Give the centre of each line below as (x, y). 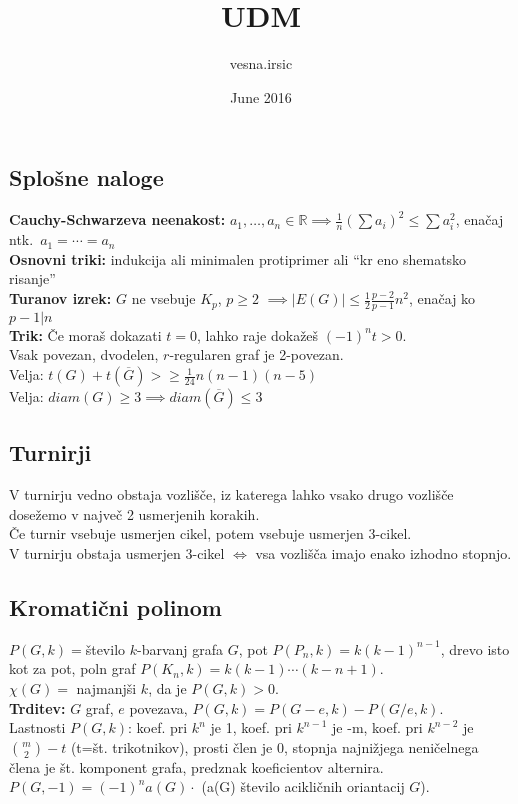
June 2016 (261, 96)
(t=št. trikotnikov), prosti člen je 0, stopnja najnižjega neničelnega (274, 746)
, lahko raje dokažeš (258, 334)
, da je (167, 688)
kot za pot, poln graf (72, 668)
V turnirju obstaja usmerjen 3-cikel (117, 553)
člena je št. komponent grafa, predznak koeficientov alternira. (196, 766)
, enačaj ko (442, 298)
